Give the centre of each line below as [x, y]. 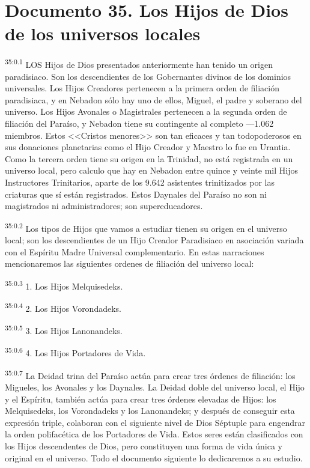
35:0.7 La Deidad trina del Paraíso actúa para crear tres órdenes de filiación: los [150, 374]
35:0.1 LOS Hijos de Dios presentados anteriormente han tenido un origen [139, 63]
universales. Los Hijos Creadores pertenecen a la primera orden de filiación [142, 88]
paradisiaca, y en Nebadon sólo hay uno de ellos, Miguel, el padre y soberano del [153, 99]
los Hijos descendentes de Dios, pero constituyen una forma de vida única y [144, 445]
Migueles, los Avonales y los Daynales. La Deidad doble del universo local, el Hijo [155, 387]
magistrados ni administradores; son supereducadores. [104, 206]
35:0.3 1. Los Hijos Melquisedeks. [64, 285]
